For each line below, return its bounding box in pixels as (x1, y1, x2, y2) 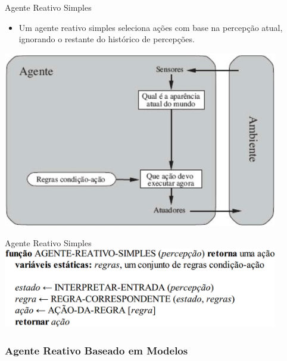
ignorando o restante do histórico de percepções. (18, 33, 195, 45)
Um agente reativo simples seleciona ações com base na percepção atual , (18, 21, 283, 33)
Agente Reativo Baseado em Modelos (5, 343, 188, 357)
